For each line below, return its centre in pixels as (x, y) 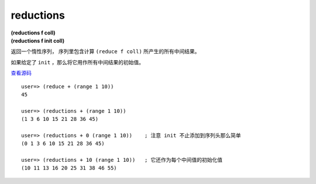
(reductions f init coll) (37, 40)
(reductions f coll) (33, 33)
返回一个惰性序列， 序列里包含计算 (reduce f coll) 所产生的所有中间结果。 (105, 51)
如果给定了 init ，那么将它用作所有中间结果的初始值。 (78, 62)
